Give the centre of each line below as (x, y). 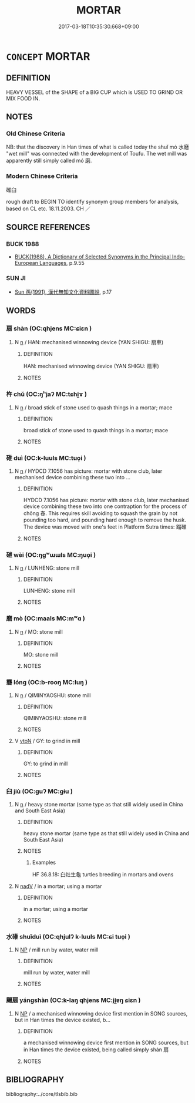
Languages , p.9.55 (62, 263)
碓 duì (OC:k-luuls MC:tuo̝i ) (46, 458)
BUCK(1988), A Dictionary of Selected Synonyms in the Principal (93, 257)
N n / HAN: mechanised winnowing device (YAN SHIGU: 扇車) (89, 342)
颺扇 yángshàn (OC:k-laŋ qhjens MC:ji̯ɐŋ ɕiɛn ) (73, 1000)
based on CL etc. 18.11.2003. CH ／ (48, 209)
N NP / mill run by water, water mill (56, 950)
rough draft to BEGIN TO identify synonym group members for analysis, (93, 201)
